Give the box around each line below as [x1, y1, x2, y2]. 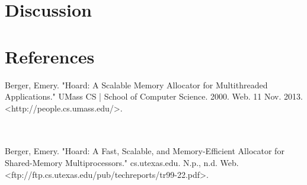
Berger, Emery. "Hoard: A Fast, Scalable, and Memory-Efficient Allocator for [5, 145, 284, 157]
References [5, 44, 95, 68]
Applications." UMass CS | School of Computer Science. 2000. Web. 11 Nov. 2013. [5, 90, 303, 103]
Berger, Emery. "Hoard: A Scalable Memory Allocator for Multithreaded [5, 78, 268, 91]
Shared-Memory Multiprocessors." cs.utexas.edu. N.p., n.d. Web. [5, 157, 239, 169]
